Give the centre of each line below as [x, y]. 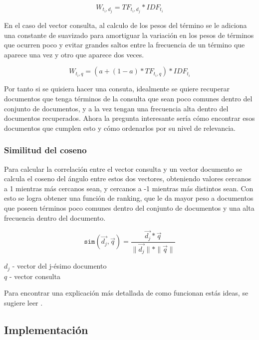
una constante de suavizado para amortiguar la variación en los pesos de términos [129, 35]
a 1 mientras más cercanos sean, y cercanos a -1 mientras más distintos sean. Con [129, 188]
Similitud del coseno [45, 150]
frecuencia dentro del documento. [55, 217]
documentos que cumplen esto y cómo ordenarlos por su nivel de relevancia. [120, 128]
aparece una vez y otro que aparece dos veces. [74, 54]
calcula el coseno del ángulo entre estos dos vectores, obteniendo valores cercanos [128, 178]
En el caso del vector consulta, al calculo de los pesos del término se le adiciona [126, 25]
